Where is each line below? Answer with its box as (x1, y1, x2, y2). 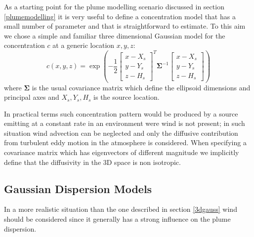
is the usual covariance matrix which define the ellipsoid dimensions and (32, 82, 251, 92)
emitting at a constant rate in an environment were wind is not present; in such (4, 118, 245, 128)
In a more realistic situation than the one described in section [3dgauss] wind (4, 204, 237, 214)
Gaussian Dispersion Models (4, 181, 152, 196)
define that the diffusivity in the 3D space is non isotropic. (4, 157, 181, 167)
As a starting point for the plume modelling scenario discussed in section (4, 1, 224, 11)
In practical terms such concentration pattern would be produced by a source (4, 108, 238, 118)
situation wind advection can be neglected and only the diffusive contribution (4, 127, 238, 138)
